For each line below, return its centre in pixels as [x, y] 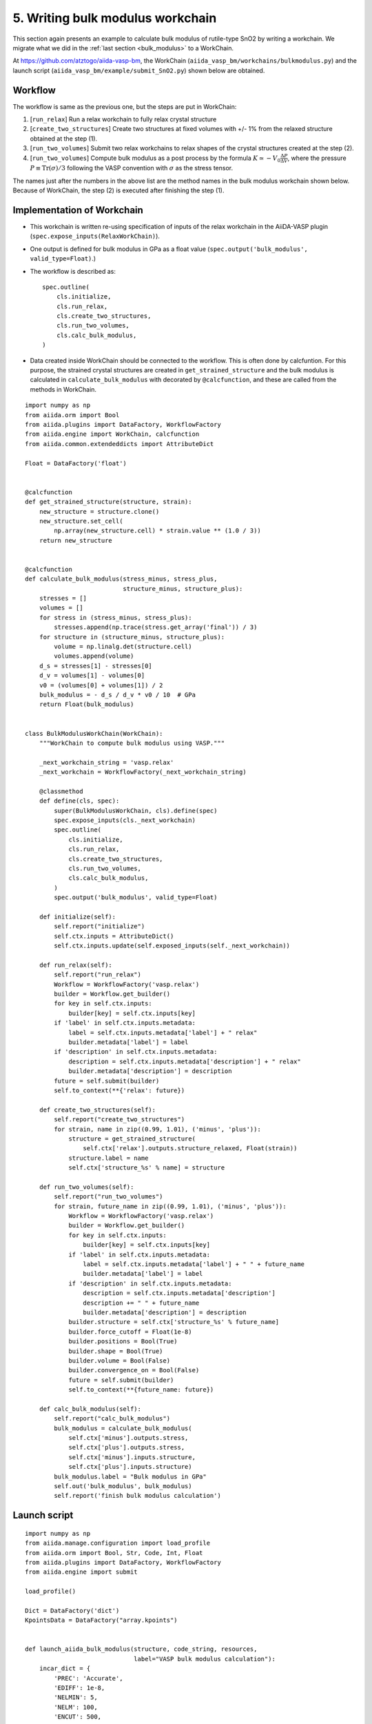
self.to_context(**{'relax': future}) [120, 1090]
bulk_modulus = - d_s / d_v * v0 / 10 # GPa [117, 694]
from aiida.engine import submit [81, 1572]
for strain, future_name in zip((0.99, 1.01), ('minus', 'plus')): [170, 1206]
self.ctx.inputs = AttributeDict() [114, 936]
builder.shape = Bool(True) [116, 1351]
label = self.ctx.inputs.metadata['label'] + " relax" [163, 1032]
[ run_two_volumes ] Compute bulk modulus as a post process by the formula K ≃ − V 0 [155, 159]
